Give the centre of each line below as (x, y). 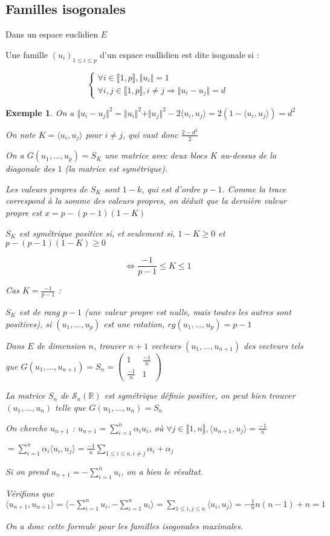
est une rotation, (134, 323)
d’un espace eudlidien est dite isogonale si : (180, 54)
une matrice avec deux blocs (156, 155)
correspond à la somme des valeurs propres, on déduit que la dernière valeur (146, 201)
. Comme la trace (254, 188)
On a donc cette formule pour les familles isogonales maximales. (125, 526)
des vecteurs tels (273, 345)
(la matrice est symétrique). (116, 168)
